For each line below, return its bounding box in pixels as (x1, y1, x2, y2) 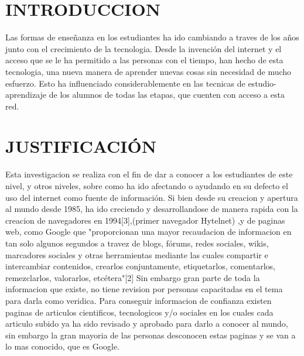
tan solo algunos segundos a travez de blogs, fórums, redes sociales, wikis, (5, 237, 269, 249)
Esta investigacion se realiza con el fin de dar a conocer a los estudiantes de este (5, 168, 293, 180)
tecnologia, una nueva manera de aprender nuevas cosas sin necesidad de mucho (5, 65, 292, 77)
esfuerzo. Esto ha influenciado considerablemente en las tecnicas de (5, 77, 245, 89)
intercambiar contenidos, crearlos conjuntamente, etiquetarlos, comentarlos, (5, 260, 275, 272)
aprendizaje (5, 88, 47, 101)
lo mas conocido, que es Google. (5, 340, 120, 352)
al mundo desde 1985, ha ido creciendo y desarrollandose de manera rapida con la (5, 203, 298, 215)
